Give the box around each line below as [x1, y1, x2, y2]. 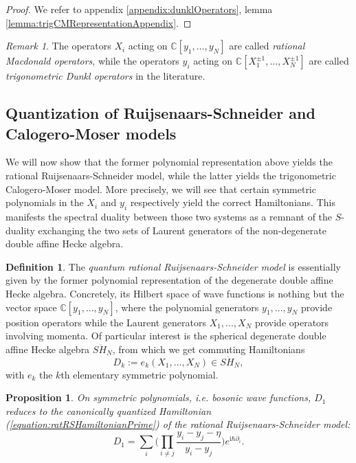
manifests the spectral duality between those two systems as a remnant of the [5, 209, 333, 223]
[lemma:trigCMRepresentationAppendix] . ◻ [5, 15, 192, 30]
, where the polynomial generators [115, 300, 259, 314]
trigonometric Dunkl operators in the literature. [5, 69, 205, 83]
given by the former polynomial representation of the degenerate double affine [5, 273, 333, 287]
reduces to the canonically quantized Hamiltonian [5, 403, 211, 418]
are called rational [229, 38, 305, 53]
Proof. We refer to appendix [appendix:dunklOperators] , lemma [5, 2, 273, 16]
